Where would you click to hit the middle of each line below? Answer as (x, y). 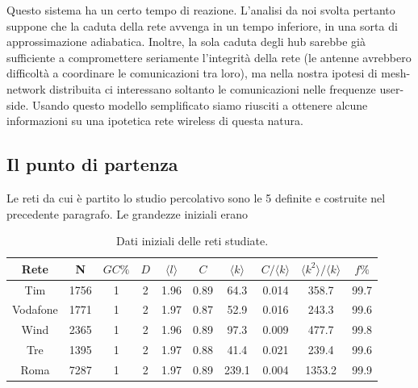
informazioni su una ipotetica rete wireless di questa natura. (155, 121)
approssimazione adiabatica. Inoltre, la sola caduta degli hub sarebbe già (186, 42)
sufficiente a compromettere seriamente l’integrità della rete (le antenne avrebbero (209, 57)
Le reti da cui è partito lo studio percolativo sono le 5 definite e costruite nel (196, 197)
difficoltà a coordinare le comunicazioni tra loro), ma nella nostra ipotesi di (192, 73)
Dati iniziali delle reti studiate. (192, 241)
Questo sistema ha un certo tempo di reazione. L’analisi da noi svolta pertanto (201, 10)
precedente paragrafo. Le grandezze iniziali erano (127, 213)
